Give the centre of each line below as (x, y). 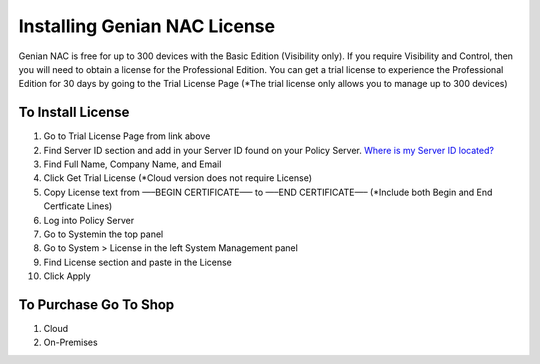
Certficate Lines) (78, 206)
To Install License (74, 112)
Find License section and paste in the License (137, 262)
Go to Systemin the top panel (103, 234)
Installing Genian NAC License (146, 26)
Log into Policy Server (89, 220)
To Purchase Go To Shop (96, 304)
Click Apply (67, 276)
